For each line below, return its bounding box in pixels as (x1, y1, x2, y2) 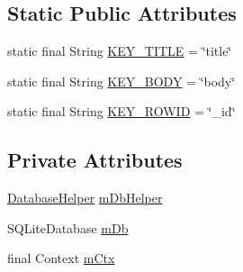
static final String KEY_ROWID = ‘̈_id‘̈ (7, 102, 236, 121)
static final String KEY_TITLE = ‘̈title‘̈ (7, 41, 232, 60)
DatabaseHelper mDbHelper (7, 188, 163, 207)
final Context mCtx (7, 249, 115, 267)
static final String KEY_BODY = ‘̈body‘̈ (7, 71, 236, 90)
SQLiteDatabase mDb (7, 218, 129, 237)
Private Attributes (7, 146, 183, 174)
